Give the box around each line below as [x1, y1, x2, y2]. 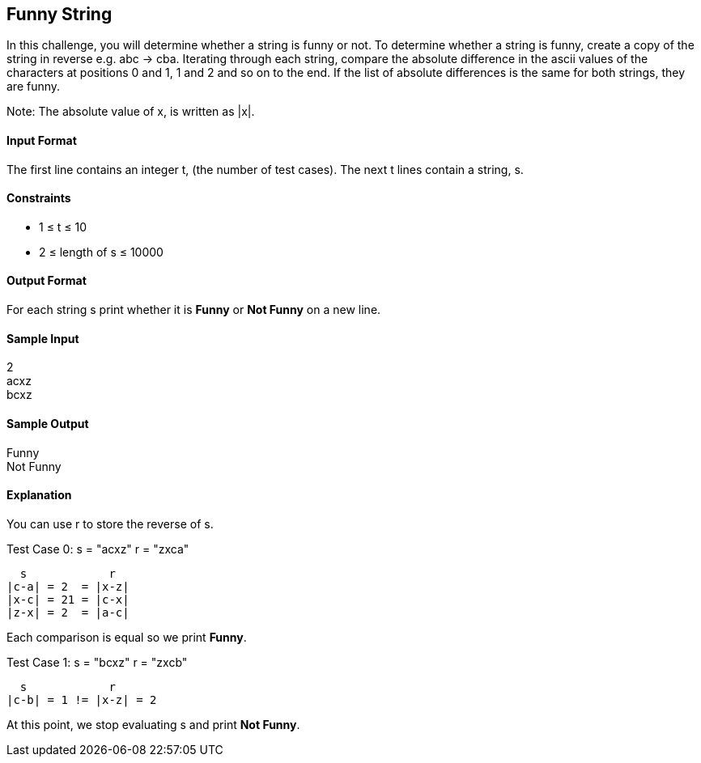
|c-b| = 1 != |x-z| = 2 [6, 693, 157, 706]
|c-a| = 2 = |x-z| [6, 579, 130, 593]
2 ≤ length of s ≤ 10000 [39, 244, 164, 259]
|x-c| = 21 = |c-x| [6, 592, 130, 606]
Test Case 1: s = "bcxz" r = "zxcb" [6, 655, 188, 669]
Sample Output [6, 416, 89, 430]
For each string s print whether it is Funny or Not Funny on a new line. [6, 303, 381, 317]
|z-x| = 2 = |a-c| [6, 605, 130, 619]
